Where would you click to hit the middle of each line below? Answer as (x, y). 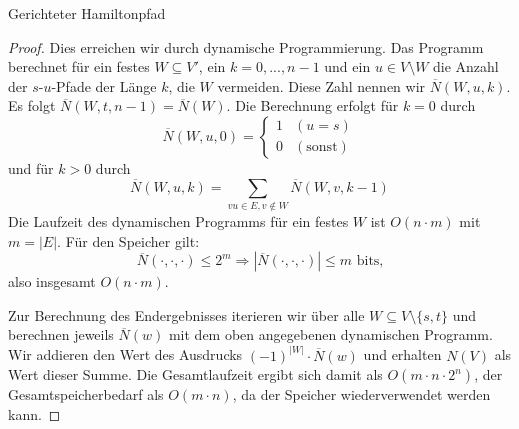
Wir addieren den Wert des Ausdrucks (125, 354)
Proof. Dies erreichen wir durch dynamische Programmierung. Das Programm (246, 46)
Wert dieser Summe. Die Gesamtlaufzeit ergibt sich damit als (195, 374)
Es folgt (32, 105)
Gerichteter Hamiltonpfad (87, 13)
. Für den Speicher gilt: (128, 240)
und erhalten (402, 354)
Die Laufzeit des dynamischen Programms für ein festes (178, 221)
